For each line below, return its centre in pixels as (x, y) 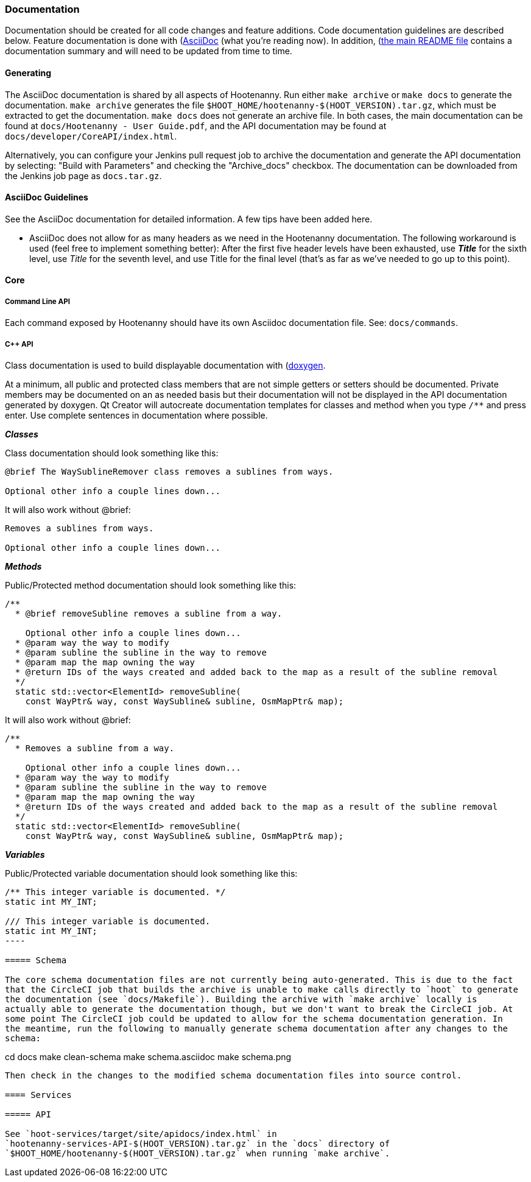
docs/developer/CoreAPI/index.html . (91, 136)
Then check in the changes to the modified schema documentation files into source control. (234, 1075)
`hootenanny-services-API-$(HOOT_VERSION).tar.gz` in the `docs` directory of (198, 1143)
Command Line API (37, 301)
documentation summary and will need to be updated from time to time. (149, 51)
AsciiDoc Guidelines (47, 197)
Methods (23, 566)
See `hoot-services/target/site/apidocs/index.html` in (141, 1134)
